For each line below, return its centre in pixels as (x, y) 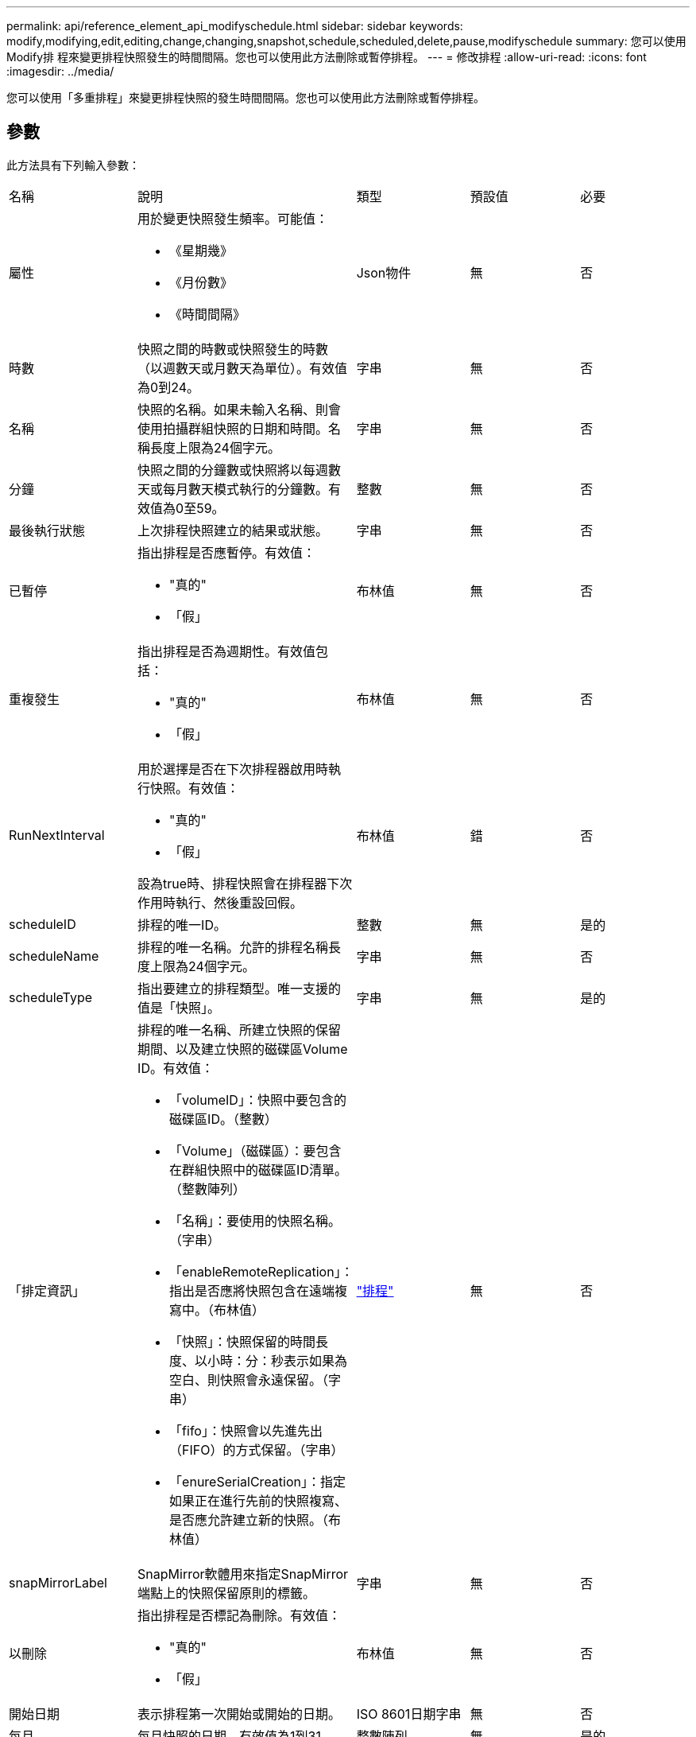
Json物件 (384, 272)
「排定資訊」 (47, 1290)
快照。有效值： (195, 788)
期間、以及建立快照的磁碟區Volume (243, 1049)
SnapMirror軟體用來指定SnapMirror (243, 1574)
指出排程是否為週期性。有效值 (227, 651)
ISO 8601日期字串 (409, 1714)
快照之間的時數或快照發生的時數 (233, 349)
